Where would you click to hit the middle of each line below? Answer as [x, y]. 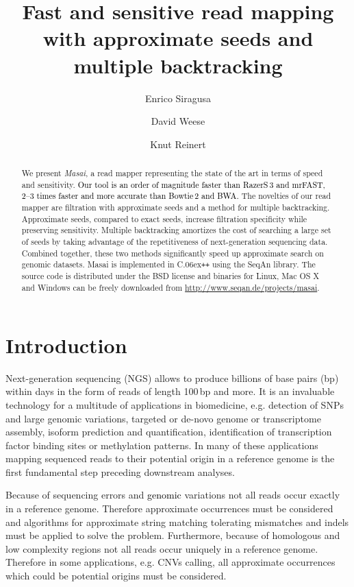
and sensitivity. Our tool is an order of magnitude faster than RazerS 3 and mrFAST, [173, 184]
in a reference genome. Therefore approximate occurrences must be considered [169, 508]
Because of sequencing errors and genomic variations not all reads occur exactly [173, 495]
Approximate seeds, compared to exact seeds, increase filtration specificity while [164, 218]
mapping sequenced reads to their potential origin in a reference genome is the [170, 458]
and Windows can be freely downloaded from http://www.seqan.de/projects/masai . [170, 288]
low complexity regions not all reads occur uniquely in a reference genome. [162, 548]
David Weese [178, 121]
